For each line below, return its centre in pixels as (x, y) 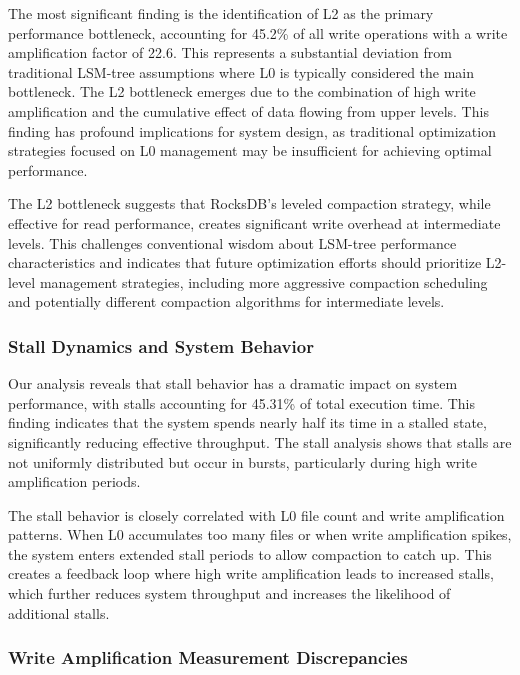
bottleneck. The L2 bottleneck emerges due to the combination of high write (242, 91)
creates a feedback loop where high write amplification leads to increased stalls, (251, 573)
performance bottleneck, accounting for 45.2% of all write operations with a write (258, 32)
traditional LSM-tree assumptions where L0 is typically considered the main (241, 71)
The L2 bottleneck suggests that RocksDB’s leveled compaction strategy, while (249, 203)
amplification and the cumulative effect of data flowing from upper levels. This (248, 110)
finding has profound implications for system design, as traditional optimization (252, 130)
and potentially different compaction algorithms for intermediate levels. (226, 301)
